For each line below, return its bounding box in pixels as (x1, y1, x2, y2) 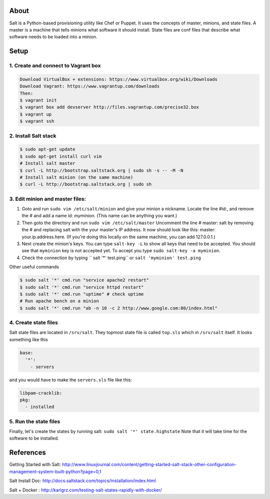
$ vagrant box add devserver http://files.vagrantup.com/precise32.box (19, 104, 199, 110)
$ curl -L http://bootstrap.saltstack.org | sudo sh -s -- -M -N (19, 167, 183, 173)
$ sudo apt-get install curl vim (19, 153, 102, 159)
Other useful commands (9, 264, 59, 270)
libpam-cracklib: (19, 390, 62, 396)
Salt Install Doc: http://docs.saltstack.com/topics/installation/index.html (9, 478, 156, 484)
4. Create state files (9, 319, 58, 326)
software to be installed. (9, 435, 59, 442)
